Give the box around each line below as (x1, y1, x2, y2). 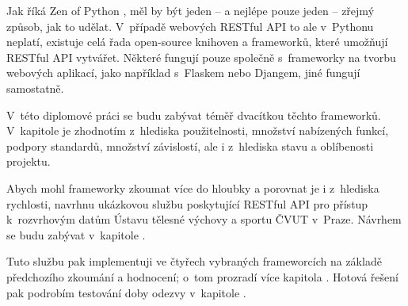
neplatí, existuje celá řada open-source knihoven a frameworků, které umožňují (6, 33, 388, 50)
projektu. (6, 153, 51, 170)
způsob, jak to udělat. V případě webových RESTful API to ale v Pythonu (6, 17, 374, 34)
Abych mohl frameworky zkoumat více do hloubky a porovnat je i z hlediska (6, 179, 379, 196)
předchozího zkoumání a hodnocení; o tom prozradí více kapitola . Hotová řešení (6, 268, 398, 285)
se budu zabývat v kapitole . (6, 226, 146, 243)
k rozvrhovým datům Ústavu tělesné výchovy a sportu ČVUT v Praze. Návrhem (6, 211, 402, 228)
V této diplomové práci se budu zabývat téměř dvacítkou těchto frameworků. (6, 106, 381, 123)
